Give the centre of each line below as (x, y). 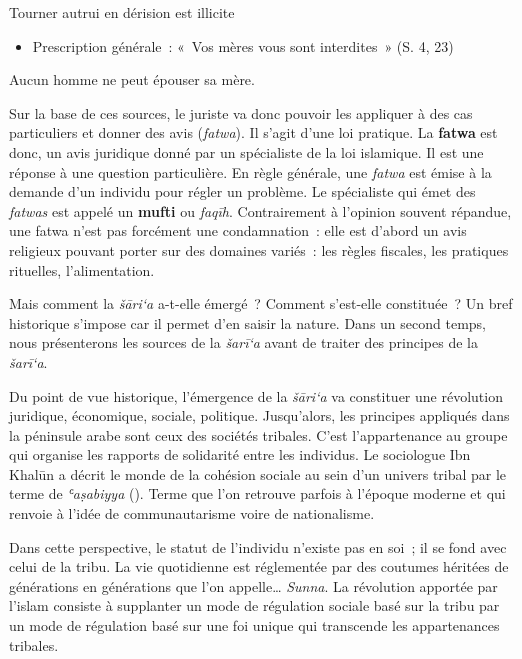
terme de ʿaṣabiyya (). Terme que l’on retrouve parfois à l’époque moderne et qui (257, 493)
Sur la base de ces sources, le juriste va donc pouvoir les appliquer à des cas (241, 112)
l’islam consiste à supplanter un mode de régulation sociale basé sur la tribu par (254, 605)
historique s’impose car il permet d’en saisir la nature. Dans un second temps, (247, 322)
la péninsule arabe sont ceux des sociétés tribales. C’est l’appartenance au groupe (258, 434)
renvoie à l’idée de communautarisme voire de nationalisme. (192, 513)
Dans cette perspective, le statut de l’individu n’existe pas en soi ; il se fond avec (258, 546)
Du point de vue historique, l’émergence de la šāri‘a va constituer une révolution (256, 395)
